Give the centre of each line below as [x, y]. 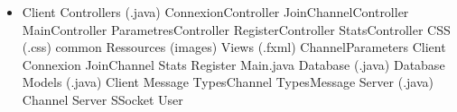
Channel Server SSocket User [103, 99]
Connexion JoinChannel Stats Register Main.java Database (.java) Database [233, 64]
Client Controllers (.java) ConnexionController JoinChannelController [215, 12]
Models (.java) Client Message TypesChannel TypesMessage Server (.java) [228, 82]
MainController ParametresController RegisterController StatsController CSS [236, 29]
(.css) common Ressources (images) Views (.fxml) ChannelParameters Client [234, 47]
